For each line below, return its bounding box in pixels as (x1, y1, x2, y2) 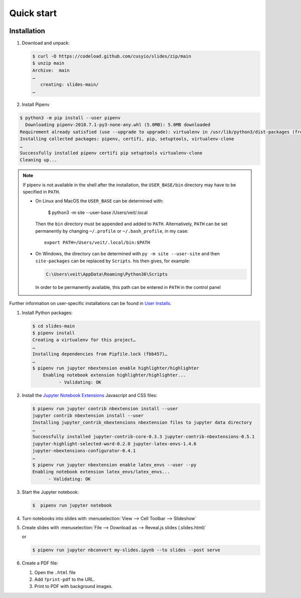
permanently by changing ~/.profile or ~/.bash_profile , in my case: (35, 228, 189, 234)
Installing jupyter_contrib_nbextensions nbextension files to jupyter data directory (32, 420, 252, 426)
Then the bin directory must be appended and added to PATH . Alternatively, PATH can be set (35, 221, 228, 227)
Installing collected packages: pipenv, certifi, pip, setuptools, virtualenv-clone (20, 136, 234, 142)
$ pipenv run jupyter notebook (32, 503, 112, 508)
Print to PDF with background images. (34, 583, 113, 589)
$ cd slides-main (32, 323, 75, 329)
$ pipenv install (32, 330, 75, 336)
